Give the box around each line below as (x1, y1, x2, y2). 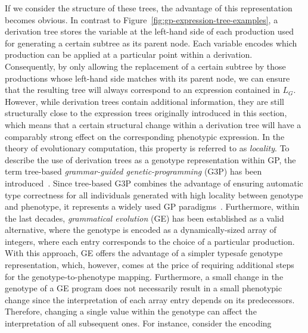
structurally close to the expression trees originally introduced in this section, (5, 107, 287, 119)
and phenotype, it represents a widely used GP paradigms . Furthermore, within (5, 200, 300, 213)
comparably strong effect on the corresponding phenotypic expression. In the (5, 130, 285, 142)
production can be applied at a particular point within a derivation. (5, 48, 253, 61)
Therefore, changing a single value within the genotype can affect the (5, 305, 257, 318)
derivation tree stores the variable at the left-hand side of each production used (5, 25, 294, 38)
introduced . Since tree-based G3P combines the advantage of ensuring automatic (5, 176, 303, 189)
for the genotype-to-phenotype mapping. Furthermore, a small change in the (5, 270, 284, 282)
